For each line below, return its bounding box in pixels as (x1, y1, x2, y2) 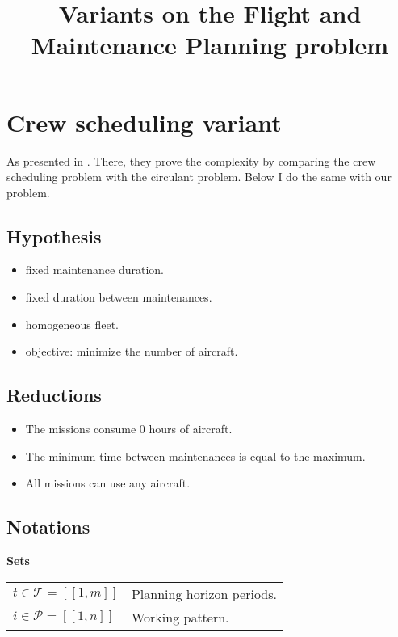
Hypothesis (6, 223, 102, 248)
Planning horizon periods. (131, 584, 277, 603)
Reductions (6, 382, 102, 407)
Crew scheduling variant (6, 105, 282, 138)
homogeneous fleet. (25, 315, 119, 332)
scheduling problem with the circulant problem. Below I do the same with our (6, 168, 392, 185)
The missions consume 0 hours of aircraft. (25, 420, 233, 437)
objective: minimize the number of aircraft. (25, 343, 238, 360)
